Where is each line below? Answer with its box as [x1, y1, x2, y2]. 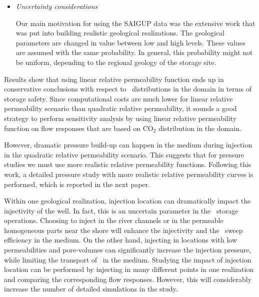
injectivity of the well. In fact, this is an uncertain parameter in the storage [4, 205, 238, 215]
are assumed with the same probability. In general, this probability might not [15, 47, 253, 57]
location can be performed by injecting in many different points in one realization [4, 264, 254, 274]
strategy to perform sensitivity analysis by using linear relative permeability [4, 112, 237, 123]
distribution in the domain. [158, 122, 241, 133]
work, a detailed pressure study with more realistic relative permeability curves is [4, 168, 253, 179]
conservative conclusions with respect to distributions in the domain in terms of [4, 83, 251, 94]
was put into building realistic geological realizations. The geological [15, 27, 224, 38]
